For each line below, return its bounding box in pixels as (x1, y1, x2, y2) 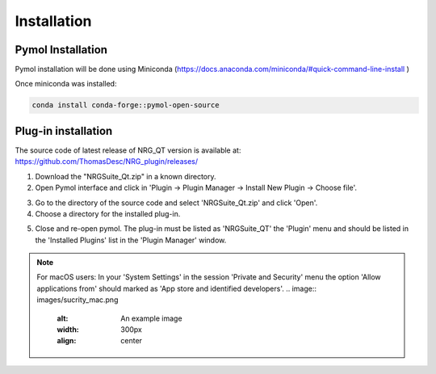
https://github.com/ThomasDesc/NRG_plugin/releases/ (15, 157, 198, 166)
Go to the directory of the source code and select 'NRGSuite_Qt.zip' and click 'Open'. (35, 198, 318, 208)
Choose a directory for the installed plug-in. (35, 208, 181, 218)
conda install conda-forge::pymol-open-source (31, 101, 220, 110)
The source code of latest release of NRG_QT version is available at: (15, 145, 241, 155)
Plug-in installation (15, 124, 113, 137)
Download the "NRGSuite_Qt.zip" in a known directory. (35, 171, 217, 181)
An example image (120, 313, 182, 323)
